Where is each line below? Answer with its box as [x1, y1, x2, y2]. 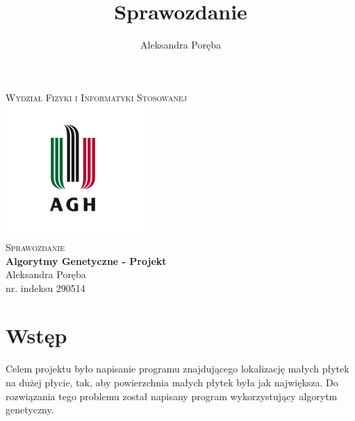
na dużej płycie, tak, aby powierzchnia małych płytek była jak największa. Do [6, 375, 338, 389]
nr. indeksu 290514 [6, 280, 85, 295]
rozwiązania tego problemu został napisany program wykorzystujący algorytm [6, 388, 338, 403]
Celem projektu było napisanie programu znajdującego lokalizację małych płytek [6, 361, 349, 376]
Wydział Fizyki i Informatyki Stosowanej [6, 89, 187, 104]
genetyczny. [6, 402, 54, 417]
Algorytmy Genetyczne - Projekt [6, 253, 167, 268]
